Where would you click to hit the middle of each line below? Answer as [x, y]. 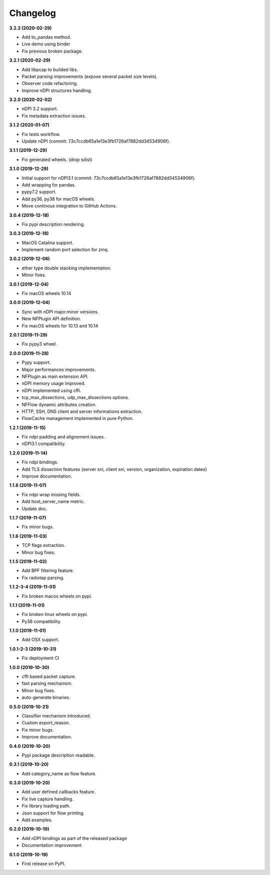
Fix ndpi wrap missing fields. [51, 494]
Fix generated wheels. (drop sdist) [57, 159]
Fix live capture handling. [47, 799]
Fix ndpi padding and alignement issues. [63, 437]
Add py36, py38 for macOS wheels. [58, 199]
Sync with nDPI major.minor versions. [60, 311]
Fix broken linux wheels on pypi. [55, 614]
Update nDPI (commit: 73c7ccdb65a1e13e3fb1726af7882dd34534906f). [96, 141]
